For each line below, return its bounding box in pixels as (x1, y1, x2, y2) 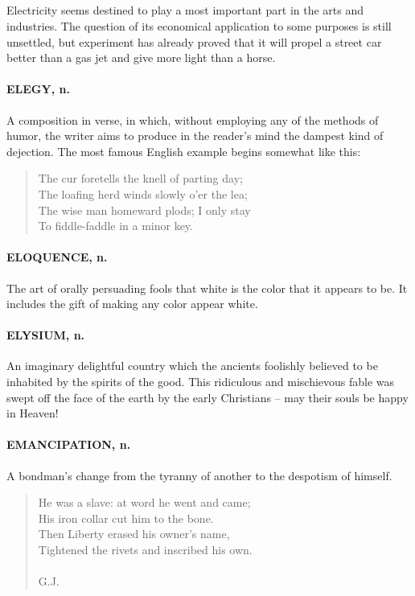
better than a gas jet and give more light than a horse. (6, 49, 276, 66)
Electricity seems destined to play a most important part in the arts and (6, 2, 364, 18)
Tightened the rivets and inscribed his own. (38, 541, 253, 558)
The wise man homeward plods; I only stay (38, 201, 251, 218)
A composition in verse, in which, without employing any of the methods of (6, 111, 379, 128)
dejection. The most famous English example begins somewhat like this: (6, 142, 361, 159)
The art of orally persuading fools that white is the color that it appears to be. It (6, 279, 408, 296)
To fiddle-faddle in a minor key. (38, 217, 193, 234)
